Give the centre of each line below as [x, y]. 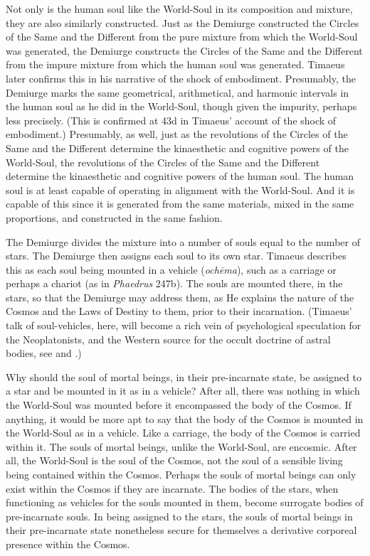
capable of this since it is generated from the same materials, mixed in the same [180, 204]
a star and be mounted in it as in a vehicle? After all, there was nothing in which [183, 391]
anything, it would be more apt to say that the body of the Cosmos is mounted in [185, 418]
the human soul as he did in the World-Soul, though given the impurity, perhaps [181, 106]
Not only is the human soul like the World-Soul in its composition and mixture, [179, 9]
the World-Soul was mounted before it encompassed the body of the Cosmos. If [179, 405]
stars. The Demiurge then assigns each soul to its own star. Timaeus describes [176, 256]
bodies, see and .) [44, 353]
